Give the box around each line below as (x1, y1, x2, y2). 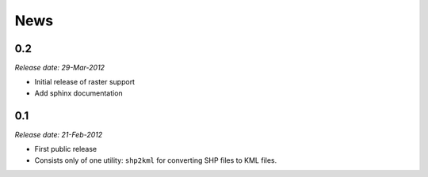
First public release (34, 145, 97, 154)
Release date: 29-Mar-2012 (14, 63, 105, 73)
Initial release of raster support (34, 77, 135, 87)
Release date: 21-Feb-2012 (14, 130, 103, 139)
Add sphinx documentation (34, 88, 123, 98)
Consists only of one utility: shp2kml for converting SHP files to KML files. (34, 155, 277, 165)
